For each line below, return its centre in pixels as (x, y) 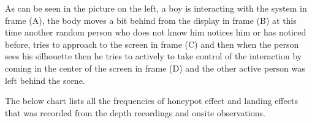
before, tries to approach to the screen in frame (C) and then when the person (152, 44)
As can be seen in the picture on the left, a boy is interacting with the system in (156, 8)
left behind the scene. (45, 80)
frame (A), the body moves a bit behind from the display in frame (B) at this (151, 20)
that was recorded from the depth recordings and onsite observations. (135, 112)
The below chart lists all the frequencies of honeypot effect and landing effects (151, 101)
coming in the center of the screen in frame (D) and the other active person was (155, 68)
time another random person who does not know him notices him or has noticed (156, 32)
